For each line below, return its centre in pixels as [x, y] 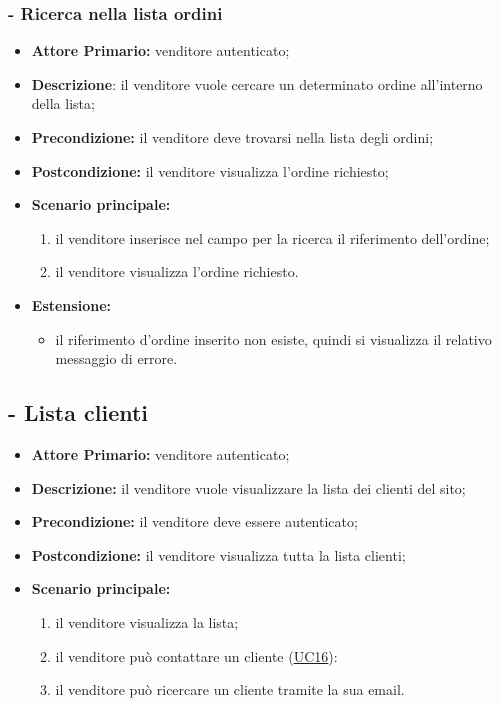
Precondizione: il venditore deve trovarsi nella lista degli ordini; [232, 137]
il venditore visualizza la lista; [147, 621]
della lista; [63, 103]
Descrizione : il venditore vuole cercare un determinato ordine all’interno [257, 83]
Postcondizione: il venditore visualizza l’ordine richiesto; [210, 170]
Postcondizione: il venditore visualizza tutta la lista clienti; [218, 554]
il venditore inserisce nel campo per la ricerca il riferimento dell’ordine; [272, 237]
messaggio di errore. [116, 358]
